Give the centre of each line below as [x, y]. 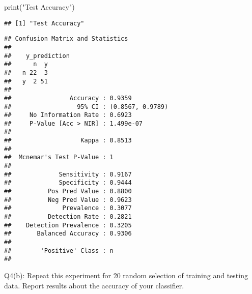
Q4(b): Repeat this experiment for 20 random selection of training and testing [126, 275]
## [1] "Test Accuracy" [44, 23]
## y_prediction [37, 56]
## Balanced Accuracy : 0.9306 [68, 234]
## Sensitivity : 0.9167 [68, 174]
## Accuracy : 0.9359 [68, 98]
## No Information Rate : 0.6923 [68, 115]
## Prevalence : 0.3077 [68, 208]
